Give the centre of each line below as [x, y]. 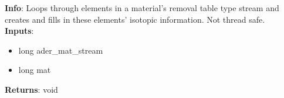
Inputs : [19, 31]
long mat [35, 70]
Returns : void [31, 89]
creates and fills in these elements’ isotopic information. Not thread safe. [135, 19]
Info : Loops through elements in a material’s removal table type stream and [142, 8]
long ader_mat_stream [61, 50]
